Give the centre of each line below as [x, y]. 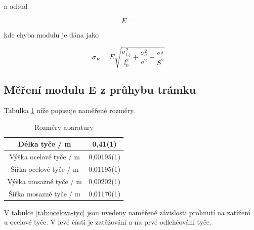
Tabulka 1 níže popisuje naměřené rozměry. [70, 110]
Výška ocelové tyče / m [44, 156]
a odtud [16, 6]
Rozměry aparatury [64, 127]
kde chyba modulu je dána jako [51, 34]
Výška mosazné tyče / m [45, 181]
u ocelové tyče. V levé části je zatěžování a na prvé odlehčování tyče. [108, 222]
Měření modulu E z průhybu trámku [100, 90]
